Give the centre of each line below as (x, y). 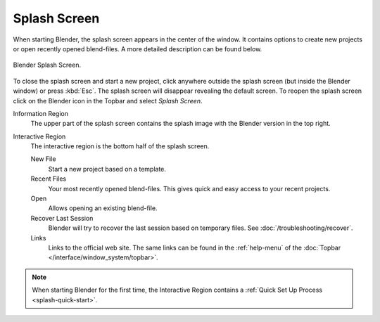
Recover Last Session (62, 218)
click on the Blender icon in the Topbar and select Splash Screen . (108, 101)
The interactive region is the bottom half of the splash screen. (120, 146)
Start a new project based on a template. (107, 169)
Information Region (40, 113)
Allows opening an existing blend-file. (103, 208)
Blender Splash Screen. (47, 65)
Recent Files (49, 179)
